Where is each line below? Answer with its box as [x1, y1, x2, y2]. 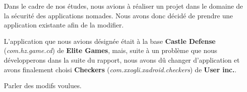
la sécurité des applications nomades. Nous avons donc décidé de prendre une [4, 10, 233, 20]
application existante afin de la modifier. [4, 20, 124, 30]
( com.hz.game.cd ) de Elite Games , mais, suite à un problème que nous [4, 45, 217, 55]
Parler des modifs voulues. [4, 80, 82, 91]
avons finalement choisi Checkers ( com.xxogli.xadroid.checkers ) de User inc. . [4, 64, 237, 74]
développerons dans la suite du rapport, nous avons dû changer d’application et [4, 54, 240, 65]
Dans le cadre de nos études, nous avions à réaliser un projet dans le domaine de [4, 1, 243, 11]
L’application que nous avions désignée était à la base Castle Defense [4, 36, 216, 46]
